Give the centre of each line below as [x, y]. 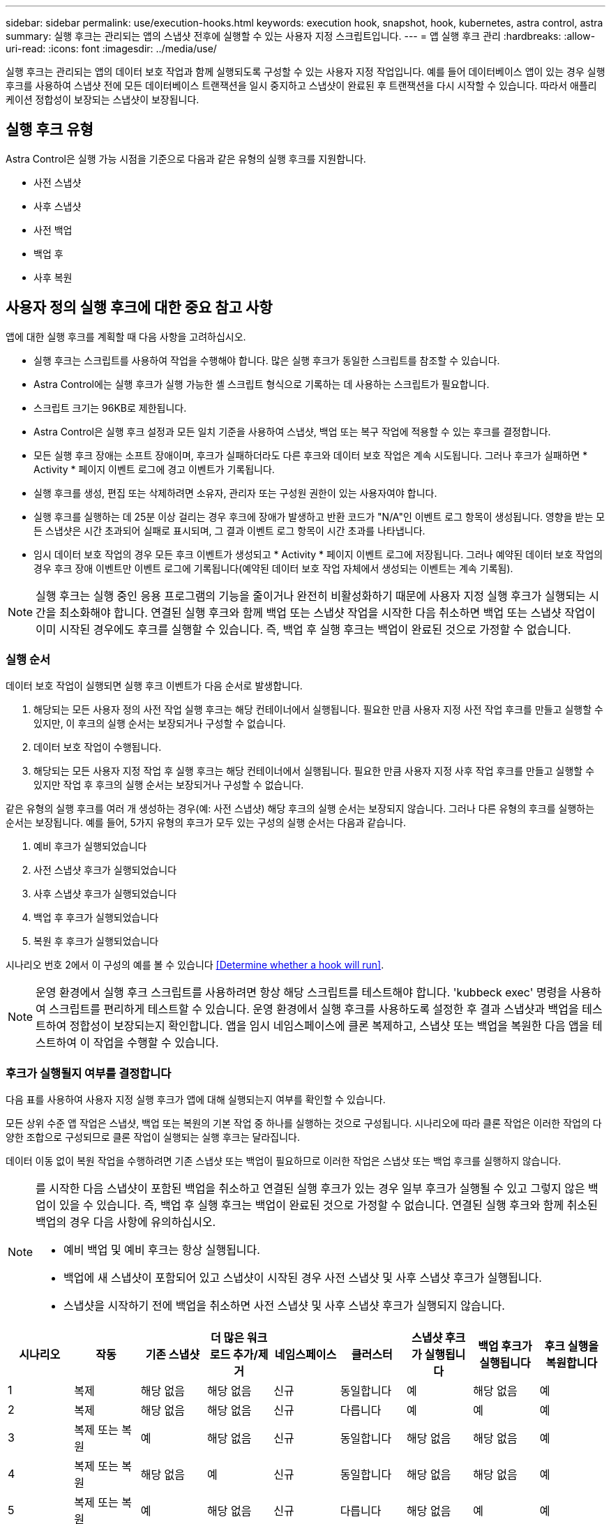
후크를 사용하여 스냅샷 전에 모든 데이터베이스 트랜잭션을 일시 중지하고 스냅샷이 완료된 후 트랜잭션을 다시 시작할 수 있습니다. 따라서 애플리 [301, 85]
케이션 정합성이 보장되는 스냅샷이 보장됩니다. [103, 99]
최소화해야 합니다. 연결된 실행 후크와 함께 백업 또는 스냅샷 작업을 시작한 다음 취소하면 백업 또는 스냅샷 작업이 [327, 612]
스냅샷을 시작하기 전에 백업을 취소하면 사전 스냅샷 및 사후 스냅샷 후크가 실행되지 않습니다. [284, 1306]
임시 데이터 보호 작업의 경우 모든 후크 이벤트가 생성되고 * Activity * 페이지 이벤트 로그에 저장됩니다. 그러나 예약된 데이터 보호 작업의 [318, 554]
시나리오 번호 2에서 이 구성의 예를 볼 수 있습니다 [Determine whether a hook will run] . [195, 965]
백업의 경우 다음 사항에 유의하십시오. [126, 1222]
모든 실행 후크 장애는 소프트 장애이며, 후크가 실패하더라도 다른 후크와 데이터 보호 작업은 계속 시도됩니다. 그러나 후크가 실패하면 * [311, 455]
